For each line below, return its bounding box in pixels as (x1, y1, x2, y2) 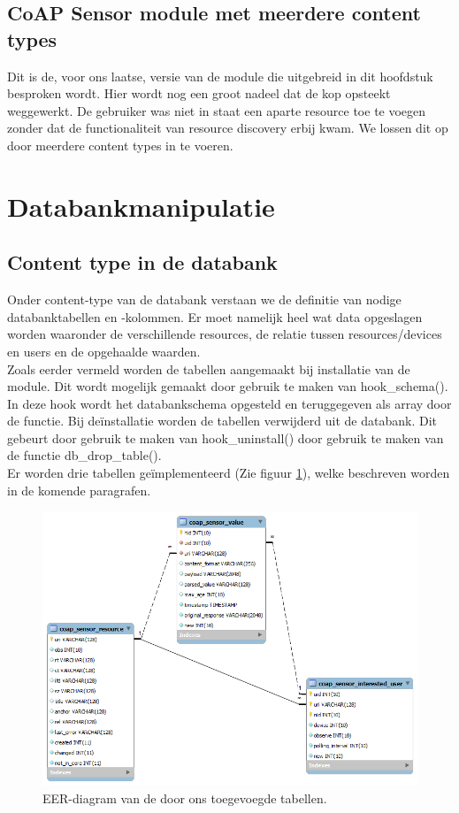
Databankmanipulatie (7, 188, 275, 224)
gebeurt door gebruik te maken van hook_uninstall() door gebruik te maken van (7, 428, 444, 447)
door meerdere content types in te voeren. (7, 135, 233, 154)
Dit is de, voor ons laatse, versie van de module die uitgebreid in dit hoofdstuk (7, 66, 433, 85)
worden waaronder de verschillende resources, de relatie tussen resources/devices (7, 325, 442, 343)
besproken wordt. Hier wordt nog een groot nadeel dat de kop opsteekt (7, 84, 391, 103)
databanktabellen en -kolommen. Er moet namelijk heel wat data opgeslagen (7, 307, 423, 326)
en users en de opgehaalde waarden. (7, 341, 201, 360)
